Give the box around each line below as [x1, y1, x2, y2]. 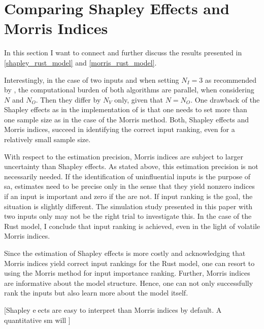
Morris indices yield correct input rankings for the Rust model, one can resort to [4, 257, 255, 268]
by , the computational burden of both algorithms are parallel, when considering [4, 84, 254, 95]
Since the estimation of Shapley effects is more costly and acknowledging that [4, 248, 246, 258]
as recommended [205, 74, 257, 85]
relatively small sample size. [4, 134, 91, 145]
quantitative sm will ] [4, 314, 71, 325]
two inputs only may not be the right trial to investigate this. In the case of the [4, 211, 252, 221]
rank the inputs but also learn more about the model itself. [4, 287, 188, 298]
